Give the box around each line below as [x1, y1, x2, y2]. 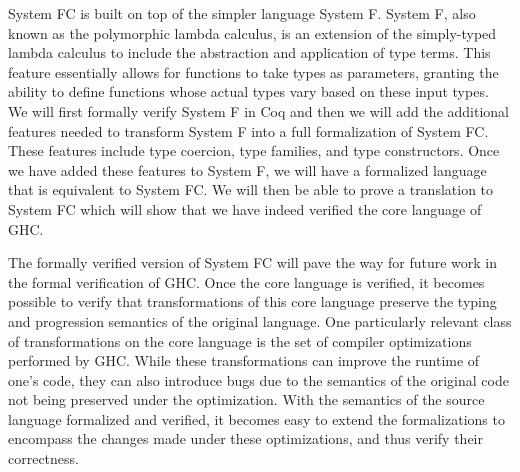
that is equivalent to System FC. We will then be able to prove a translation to [8, 179, 494, 200]
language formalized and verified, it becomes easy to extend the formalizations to [8, 408, 505, 429]
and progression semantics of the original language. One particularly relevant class [8, 310, 512, 331]
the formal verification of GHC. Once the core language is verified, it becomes [8, 271, 485, 292]
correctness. [8, 448, 79, 469]
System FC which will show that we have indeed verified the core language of [8, 198, 482, 219]
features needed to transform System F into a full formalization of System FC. [8, 120, 489, 141]
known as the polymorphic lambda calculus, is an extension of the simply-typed [8, 22, 497, 43]
